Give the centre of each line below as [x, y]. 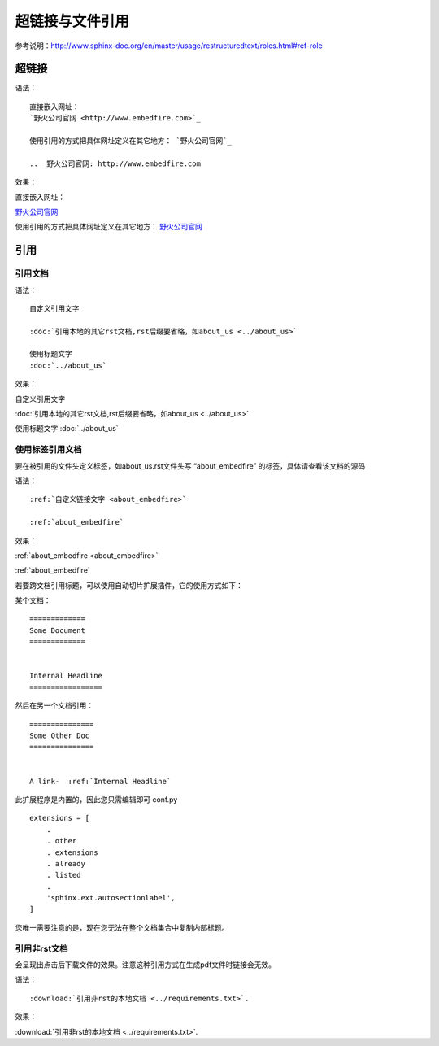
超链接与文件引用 [72, 21]
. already [65, 863]
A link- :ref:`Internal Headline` [100, 781]
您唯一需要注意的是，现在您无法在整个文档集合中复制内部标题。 [122, 927]
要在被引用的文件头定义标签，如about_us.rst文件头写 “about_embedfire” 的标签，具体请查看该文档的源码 [190, 466]
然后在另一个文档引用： [54, 706]
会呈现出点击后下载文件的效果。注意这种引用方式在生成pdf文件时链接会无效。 [146, 965]
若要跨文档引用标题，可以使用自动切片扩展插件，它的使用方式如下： [129, 585]
